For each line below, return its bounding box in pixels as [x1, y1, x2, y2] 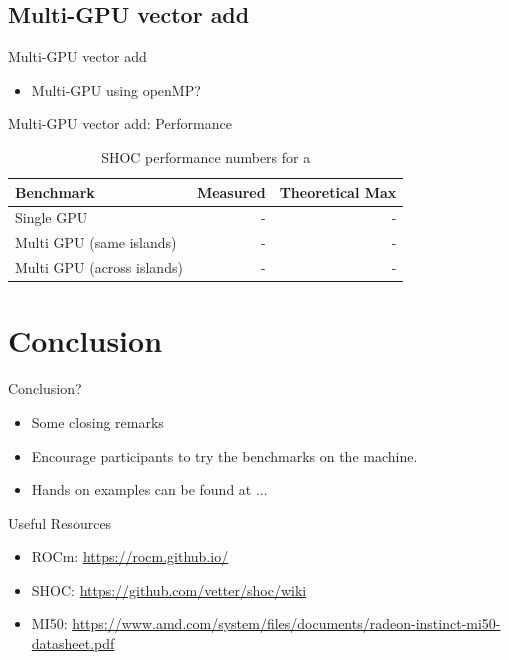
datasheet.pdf [31, 633, 115, 654]
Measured [196, 181, 266, 202]
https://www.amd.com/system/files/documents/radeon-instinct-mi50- [72, 613, 501, 634]
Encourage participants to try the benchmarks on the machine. [31, 445, 418, 466]
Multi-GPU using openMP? [31, 79, 201, 100]
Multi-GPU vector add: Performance [8, 113, 232, 134]
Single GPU [15, 207, 88, 228]
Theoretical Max [279, 181, 397, 202]
